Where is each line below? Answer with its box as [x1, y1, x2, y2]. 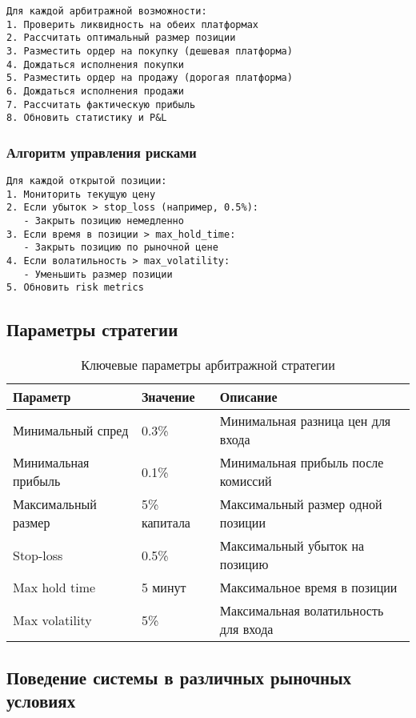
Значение [141, 387, 195, 407]
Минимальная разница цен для [219, 411, 391, 431]
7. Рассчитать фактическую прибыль [6, 98, 196, 110]
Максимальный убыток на [219, 536, 365, 556]
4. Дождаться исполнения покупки [6, 58, 184, 70]
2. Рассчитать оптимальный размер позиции [6, 32, 236, 44]
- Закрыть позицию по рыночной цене [23, 242, 218, 254]
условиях [6, 688, 76, 713]
